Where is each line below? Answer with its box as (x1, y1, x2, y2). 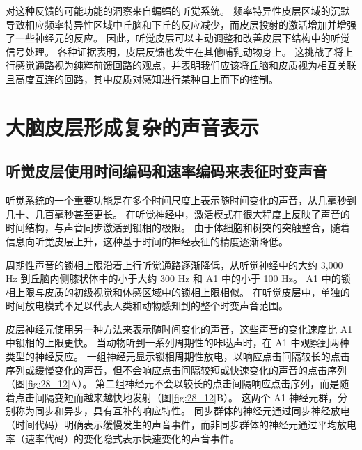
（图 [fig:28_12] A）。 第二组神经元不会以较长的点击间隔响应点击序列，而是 (6, 376, 340, 391)
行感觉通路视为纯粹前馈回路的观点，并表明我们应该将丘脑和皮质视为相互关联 (6, 58, 356, 72)
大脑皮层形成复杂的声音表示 (6, 112, 260, 141)
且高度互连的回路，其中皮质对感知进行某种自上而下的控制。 (6, 71, 278, 86)
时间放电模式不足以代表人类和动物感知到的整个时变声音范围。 (6, 298, 288, 313)
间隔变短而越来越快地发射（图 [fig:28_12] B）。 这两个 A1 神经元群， (34, 389, 338, 404)
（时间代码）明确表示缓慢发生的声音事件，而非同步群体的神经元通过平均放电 (6, 417, 356, 432)
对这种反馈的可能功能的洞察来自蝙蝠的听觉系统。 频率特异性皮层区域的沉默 (6, 3, 350, 17)
